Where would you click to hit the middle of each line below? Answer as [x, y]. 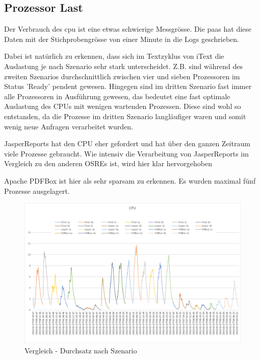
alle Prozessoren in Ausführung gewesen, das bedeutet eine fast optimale [117, 96]
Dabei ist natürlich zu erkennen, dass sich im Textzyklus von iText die [114, 56]
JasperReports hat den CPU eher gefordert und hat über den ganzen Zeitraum [127, 143]
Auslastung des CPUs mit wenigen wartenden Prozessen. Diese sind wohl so [123, 106]
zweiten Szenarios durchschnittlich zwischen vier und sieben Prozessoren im [122, 76]
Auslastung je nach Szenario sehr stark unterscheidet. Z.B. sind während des [123, 66]
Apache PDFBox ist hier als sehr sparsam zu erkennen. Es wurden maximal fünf [130, 180]
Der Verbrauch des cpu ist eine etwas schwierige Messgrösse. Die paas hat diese [128, 29]
